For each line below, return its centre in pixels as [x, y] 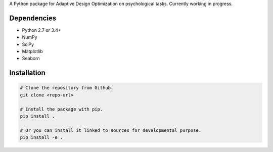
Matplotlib [32, 52]
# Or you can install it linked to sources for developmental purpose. [111, 130]
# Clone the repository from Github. [67, 88]
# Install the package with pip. [61, 109]
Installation [27, 73]
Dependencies [33, 18]
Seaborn [31, 59]
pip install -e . [41, 137]
